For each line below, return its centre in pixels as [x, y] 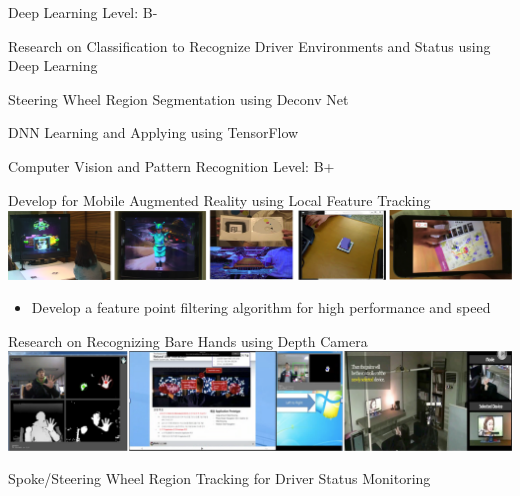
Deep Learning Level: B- [83, 12]
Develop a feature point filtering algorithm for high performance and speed [261, 307]
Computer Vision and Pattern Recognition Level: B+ [171, 165]
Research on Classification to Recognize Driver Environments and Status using [249, 45]
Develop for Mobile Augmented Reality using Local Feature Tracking [219, 199]
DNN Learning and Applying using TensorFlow [153, 132]
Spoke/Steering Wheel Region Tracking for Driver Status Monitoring [219, 478]
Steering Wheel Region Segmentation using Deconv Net [178, 98]
